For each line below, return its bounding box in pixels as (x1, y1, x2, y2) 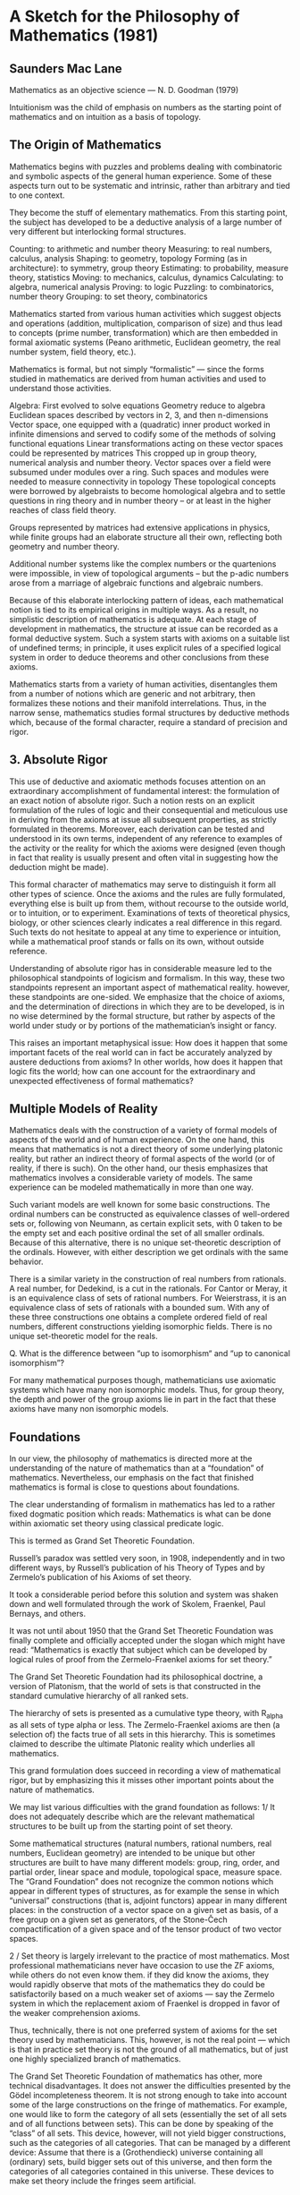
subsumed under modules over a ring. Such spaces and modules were (9, 466, 270, 477)
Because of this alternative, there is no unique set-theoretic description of (9, 1237, 281, 1248)
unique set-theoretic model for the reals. (9, 1331, 158, 1342)
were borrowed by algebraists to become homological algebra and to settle (9, 485, 286, 496)
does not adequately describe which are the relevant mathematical (9, 1811, 255, 1823)
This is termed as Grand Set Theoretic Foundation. (9, 1535, 195, 1546)
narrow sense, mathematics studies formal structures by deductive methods (9, 707, 290, 718)
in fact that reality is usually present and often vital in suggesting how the (9, 852, 279, 863)
